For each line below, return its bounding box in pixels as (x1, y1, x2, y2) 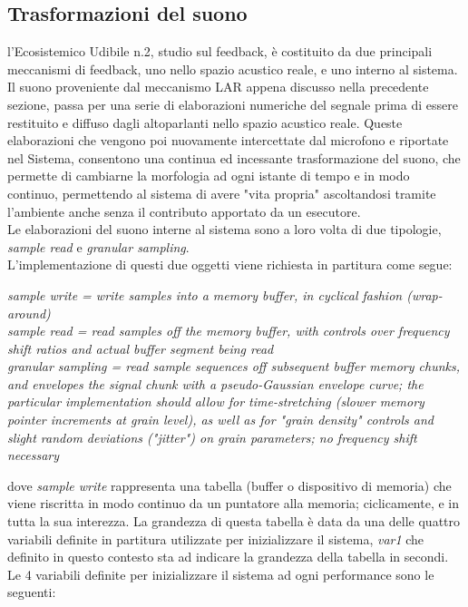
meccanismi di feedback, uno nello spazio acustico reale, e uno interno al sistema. (7, 59, 458, 78)
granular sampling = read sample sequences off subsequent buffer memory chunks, (7, 357, 461, 376)
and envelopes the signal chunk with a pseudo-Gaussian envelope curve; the (7, 374, 424, 393)
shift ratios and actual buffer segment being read (7, 338, 274, 357)
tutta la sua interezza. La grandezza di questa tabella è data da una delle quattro (7, 512, 461, 531)
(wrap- (406, 285, 443, 304)
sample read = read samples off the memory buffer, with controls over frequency (7, 321, 450, 340)
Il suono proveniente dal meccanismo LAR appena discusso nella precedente (7, 77, 429, 96)
